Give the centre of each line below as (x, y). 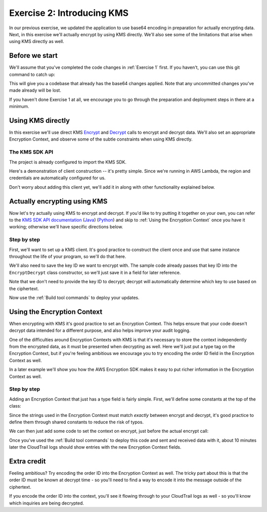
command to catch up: (32, 74)
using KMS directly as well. (37, 42)
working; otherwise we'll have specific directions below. (66, 227)
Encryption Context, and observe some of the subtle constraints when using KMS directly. (101, 139)
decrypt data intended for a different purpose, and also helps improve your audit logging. (100, 331)
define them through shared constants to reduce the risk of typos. (76, 422)
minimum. (19, 106)
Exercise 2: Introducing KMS (69, 13)
